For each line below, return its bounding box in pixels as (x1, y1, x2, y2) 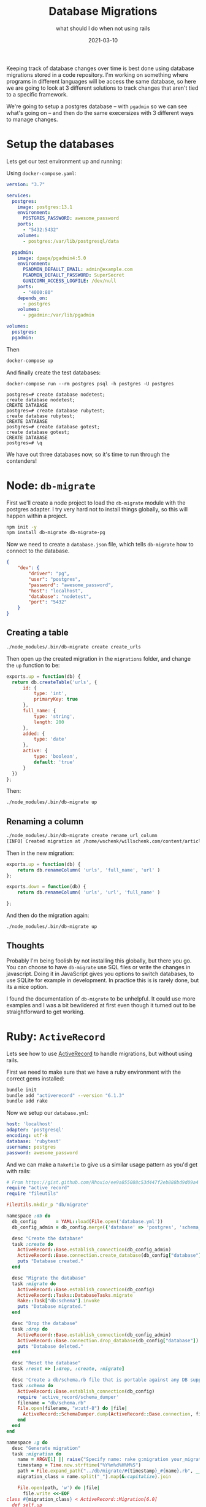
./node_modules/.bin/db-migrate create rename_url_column (6, 833, 158, 839)
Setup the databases (6, 137, 115, 151)
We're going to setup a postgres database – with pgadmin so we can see (6, 103, 188, 110)
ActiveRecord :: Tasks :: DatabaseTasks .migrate (17, 1292, 133, 1298)
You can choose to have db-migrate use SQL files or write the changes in (6, 963, 191, 970)
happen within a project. (6, 512, 67, 519)
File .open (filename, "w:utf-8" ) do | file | (17, 1406, 128, 1412)
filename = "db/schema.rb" (17, 1399, 86, 1406)
